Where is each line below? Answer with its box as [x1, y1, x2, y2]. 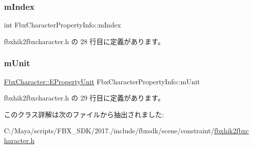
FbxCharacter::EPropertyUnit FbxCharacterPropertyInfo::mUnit [4, 76, 200, 86]
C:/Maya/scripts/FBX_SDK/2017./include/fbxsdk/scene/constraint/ [4, 125, 215, 136]
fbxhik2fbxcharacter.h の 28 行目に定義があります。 [4, 36, 165, 46]
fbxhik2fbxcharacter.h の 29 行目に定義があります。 [4, 93, 165, 103]
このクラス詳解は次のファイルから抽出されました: [4, 109, 164, 119]
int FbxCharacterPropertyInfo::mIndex [4, 20, 121, 30]
